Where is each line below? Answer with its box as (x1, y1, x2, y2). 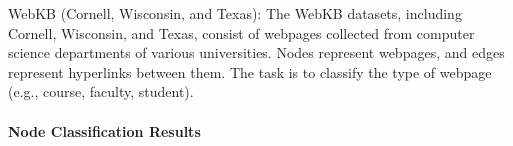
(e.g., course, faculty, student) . (8, 81, 194, 102)
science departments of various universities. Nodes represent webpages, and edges (8, 42, 505, 63)
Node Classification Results (8, 120, 201, 141)
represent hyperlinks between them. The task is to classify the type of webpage (8, 61, 492, 82)
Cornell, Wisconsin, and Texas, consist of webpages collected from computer (8, 22, 475, 43)
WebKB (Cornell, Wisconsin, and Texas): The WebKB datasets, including (8, 3, 462, 23)
